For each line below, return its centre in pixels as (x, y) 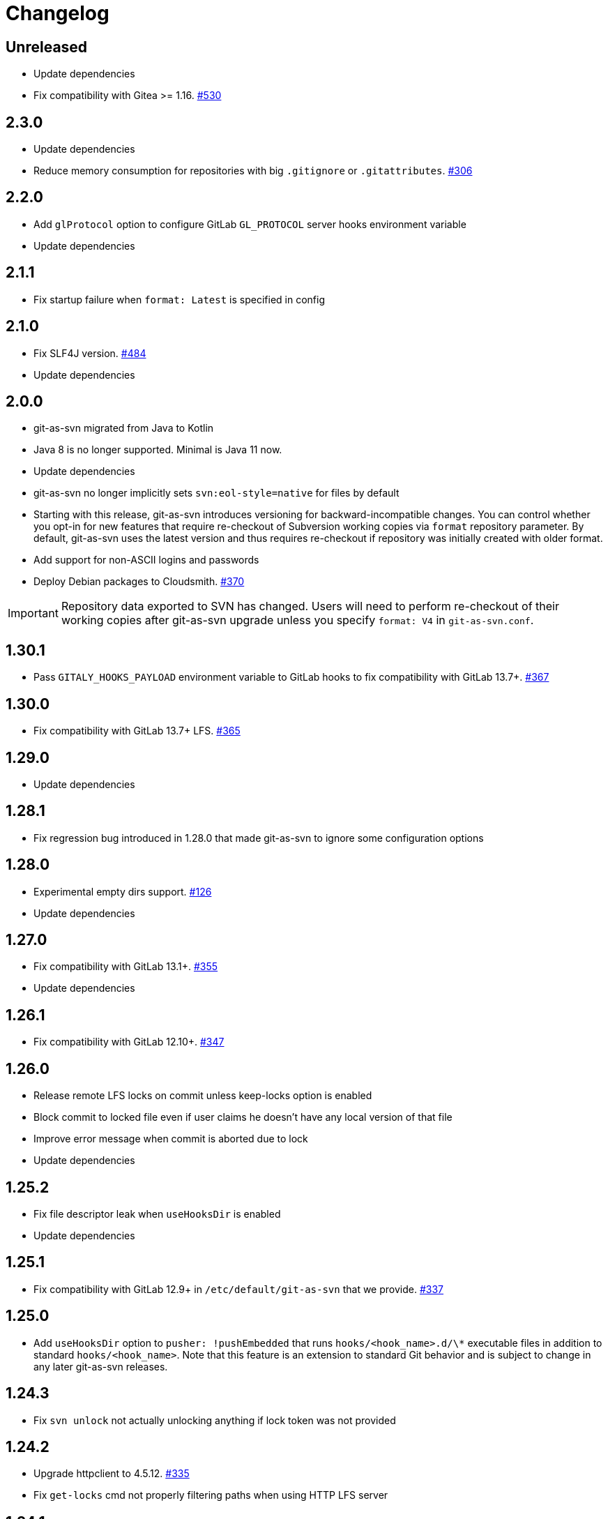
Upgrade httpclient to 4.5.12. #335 (112, 1474)
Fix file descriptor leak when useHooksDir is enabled (157, 1214)
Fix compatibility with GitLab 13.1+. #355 (126, 967)
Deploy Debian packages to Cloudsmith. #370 (139, 582)
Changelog (58, 13)
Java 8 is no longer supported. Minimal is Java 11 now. (158, 450)
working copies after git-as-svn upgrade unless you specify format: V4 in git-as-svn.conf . (297, 620)
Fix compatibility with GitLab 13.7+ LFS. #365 (137, 731)
